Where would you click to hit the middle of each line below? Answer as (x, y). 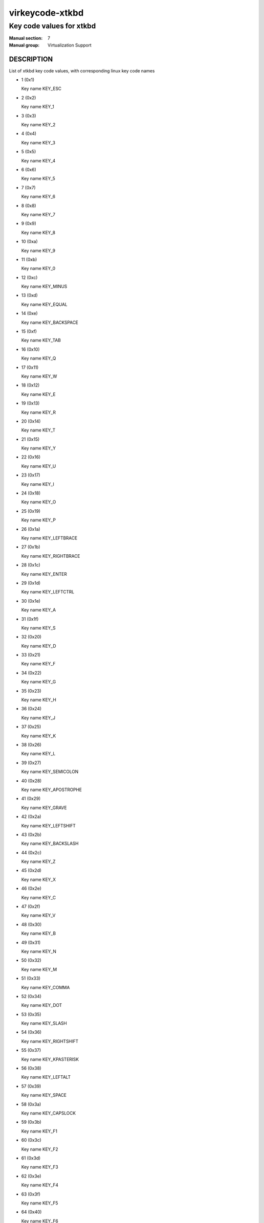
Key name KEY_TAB (41, 340)
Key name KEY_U (39, 466)
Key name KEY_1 (38, 107)
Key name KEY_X (39, 879)
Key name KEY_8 (38, 232)
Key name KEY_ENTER (44, 574)
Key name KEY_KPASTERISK (50, 1059)
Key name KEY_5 (38, 179)
